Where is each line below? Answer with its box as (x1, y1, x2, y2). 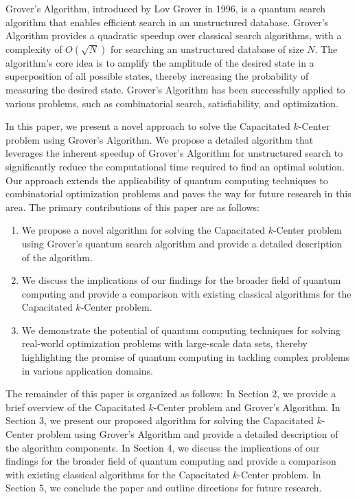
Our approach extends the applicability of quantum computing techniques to (5, 173, 328, 187)
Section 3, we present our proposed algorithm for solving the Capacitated (5, 413, 314, 428)
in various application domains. (21, 363, 153, 377)
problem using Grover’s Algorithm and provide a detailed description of (36, 427, 338, 441)
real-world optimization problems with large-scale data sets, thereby (21, 336, 308, 351)
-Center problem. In (238, 467, 321, 481)
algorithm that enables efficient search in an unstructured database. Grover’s (5, 14, 329, 29)
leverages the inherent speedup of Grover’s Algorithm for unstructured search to (5, 146, 343, 160)
